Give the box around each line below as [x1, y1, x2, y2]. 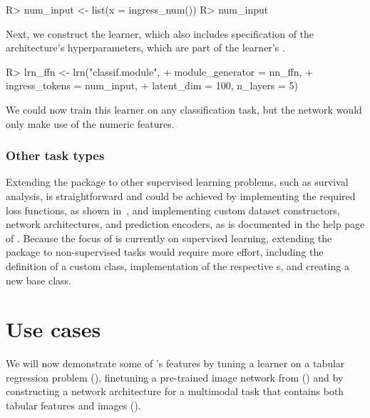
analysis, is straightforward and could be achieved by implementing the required [6, 188, 356, 203]
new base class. [6, 272, 71, 287]
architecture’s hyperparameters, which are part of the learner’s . [6, 40, 285, 55]
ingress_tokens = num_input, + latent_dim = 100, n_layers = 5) [6, 78, 298, 93]
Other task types [6, 146, 105, 164]
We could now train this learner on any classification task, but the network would [6, 101, 362, 116]
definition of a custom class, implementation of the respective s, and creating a [6, 258, 349, 273]
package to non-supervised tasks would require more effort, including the [6, 244, 324, 259]
